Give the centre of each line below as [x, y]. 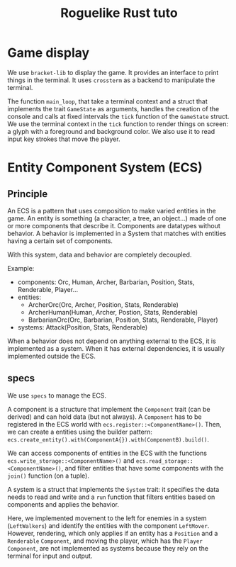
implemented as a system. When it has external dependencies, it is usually [116, 348]
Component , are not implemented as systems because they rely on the [108, 548]
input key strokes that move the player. [64, 139]
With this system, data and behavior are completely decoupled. [100, 254]
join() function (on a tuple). [49, 476]
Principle [28, 194]
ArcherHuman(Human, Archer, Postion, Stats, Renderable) [113, 312]
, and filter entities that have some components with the [142, 468]
